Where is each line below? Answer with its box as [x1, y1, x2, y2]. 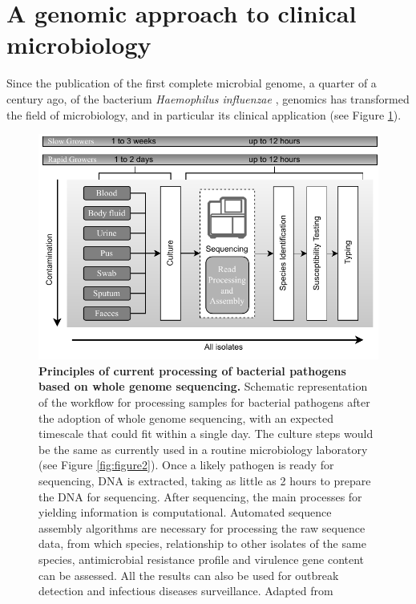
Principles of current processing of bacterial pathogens [38, 362, 346, 379]
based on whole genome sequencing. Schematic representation [38, 378, 368, 395]
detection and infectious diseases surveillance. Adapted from [38, 582, 333, 599]
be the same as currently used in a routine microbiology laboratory [38, 440, 368, 457]
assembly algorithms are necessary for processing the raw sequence [38, 519, 366, 536]
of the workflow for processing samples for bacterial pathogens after [38, 394, 370, 411]
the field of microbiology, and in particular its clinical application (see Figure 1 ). [6, 106, 402, 123]
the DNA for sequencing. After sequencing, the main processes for [38, 488, 362, 505]
